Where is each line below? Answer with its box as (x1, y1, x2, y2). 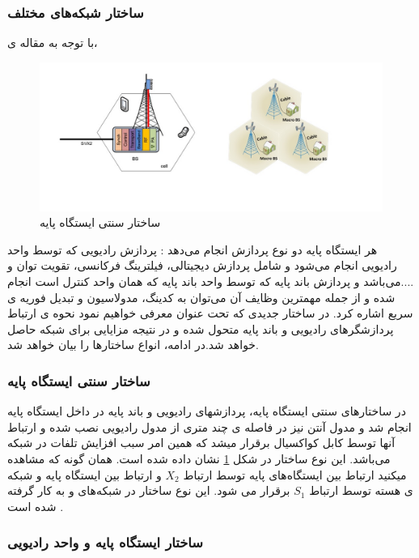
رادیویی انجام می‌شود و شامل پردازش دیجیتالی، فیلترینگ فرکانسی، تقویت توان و (7, 257, 397, 274)
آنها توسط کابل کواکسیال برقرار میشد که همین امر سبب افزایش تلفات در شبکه (7, 434, 396, 451)
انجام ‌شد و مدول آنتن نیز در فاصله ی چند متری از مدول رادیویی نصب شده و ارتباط (7, 418, 412, 435)
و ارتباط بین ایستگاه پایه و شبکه (7, 466, 162, 483)
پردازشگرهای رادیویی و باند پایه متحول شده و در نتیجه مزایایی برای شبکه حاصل (7, 320, 394, 337)
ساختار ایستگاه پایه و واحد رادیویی (7, 532, 204, 552)
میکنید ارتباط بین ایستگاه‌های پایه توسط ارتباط (183, 466, 407, 483)
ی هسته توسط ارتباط (309, 482, 413, 499)
